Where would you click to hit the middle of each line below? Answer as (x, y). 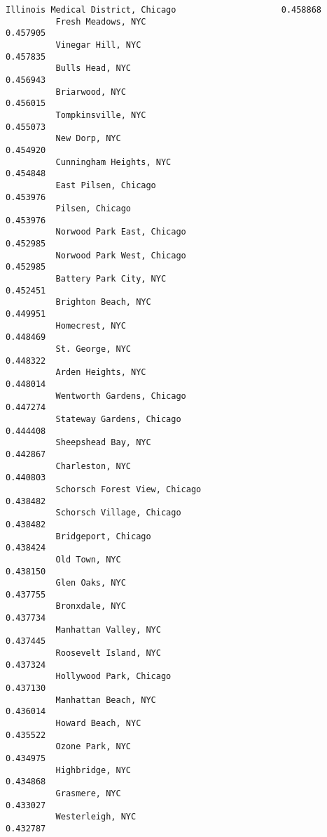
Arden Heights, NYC (101, 373)
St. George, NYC (93, 349)
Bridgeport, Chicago (103, 536)
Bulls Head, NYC (93, 68)
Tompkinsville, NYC (101, 115)
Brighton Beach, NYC (103, 302)
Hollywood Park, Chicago (113, 677)
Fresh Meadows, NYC (101, 21)
